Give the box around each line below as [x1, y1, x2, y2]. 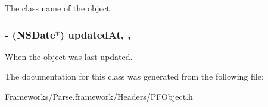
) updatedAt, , [60, 27, 131, 42]
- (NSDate [5, 27, 55, 42]
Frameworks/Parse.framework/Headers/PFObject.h [5, 90, 193, 102]
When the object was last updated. [5, 50, 133, 62]
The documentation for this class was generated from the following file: [5, 70, 264, 83]
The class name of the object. [5, 2, 113, 14]
